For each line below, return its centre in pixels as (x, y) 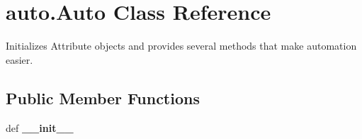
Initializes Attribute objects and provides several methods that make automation (181, 46)
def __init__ (40, 127)
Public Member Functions (103, 98)
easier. (19, 59)
